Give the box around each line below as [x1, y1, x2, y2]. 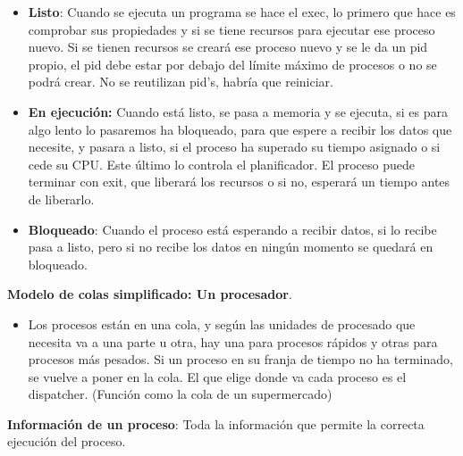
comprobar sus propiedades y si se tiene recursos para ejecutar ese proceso [28, 20, 435, 38]
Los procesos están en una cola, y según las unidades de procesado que [28, 314, 416, 333]
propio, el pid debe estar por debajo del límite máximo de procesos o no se [28, 54, 437, 73]
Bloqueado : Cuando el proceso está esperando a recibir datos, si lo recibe [28, 220, 437, 238]
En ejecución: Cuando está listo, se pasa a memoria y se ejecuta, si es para [28, 102, 448, 120]
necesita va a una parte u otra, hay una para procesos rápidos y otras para [28, 332, 438, 351]
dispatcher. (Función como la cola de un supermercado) [28, 385, 333, 403]
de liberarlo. [28, 189, 95, 208]
